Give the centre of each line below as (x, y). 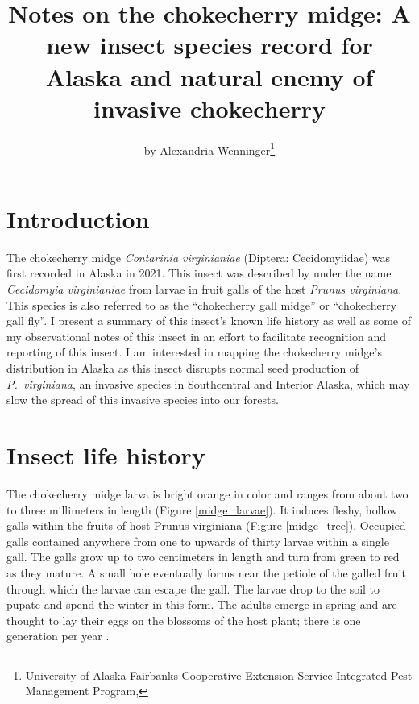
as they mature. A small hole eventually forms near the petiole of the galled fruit (206, 572)
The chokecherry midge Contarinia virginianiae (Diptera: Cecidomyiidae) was (198, 257)
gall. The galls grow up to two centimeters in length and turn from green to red (203, 557)
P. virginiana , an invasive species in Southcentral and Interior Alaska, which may (208, 383)
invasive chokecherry (209, 108)
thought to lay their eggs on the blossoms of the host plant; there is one (184, 620)
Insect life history (106, 455)
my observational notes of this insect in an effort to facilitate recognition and (196, 336)
